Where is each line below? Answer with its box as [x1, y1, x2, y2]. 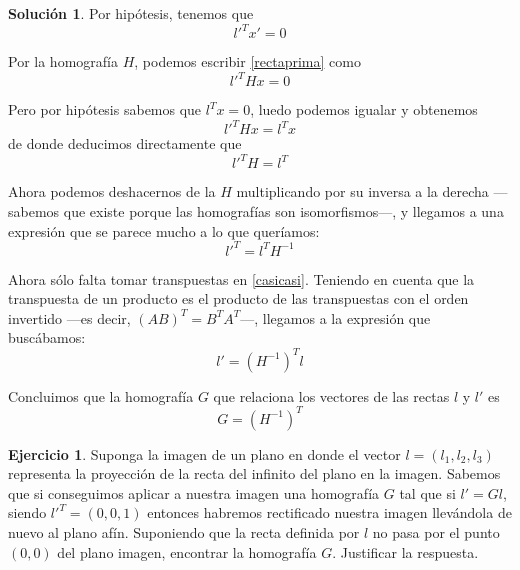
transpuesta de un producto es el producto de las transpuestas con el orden [8, 288, 469, 309]
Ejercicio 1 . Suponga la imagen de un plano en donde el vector [8, 443, 401, 464]
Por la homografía [8, 51, 118, 72]
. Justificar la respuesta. [332, 541, 479, 562]
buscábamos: [8, 327, 86, 348]
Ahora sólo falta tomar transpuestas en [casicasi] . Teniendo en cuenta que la [8, 268, 475, 289]
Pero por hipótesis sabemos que [8, 99, 202, 120]
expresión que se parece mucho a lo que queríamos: [8, 220, 320, 241]
